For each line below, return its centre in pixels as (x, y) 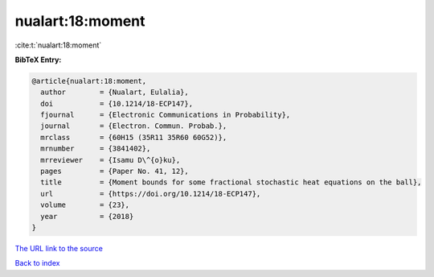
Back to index (37, 263)
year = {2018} (87, 216)
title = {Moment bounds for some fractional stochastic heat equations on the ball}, (231, 182)
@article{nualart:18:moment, (89, 81)
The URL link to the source (59, 248)
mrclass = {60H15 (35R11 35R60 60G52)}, (134, 137)
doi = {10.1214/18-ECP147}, (117, 103)
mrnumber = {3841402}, (96, 149)
